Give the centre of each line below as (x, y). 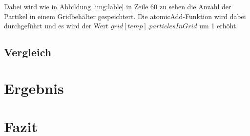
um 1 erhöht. (219, 26)
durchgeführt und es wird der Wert (56, 26)
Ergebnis (34, 88)
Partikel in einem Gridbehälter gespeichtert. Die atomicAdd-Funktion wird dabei (125, 16)
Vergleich (28, 52)
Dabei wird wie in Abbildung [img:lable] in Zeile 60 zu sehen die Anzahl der (118, 6)
